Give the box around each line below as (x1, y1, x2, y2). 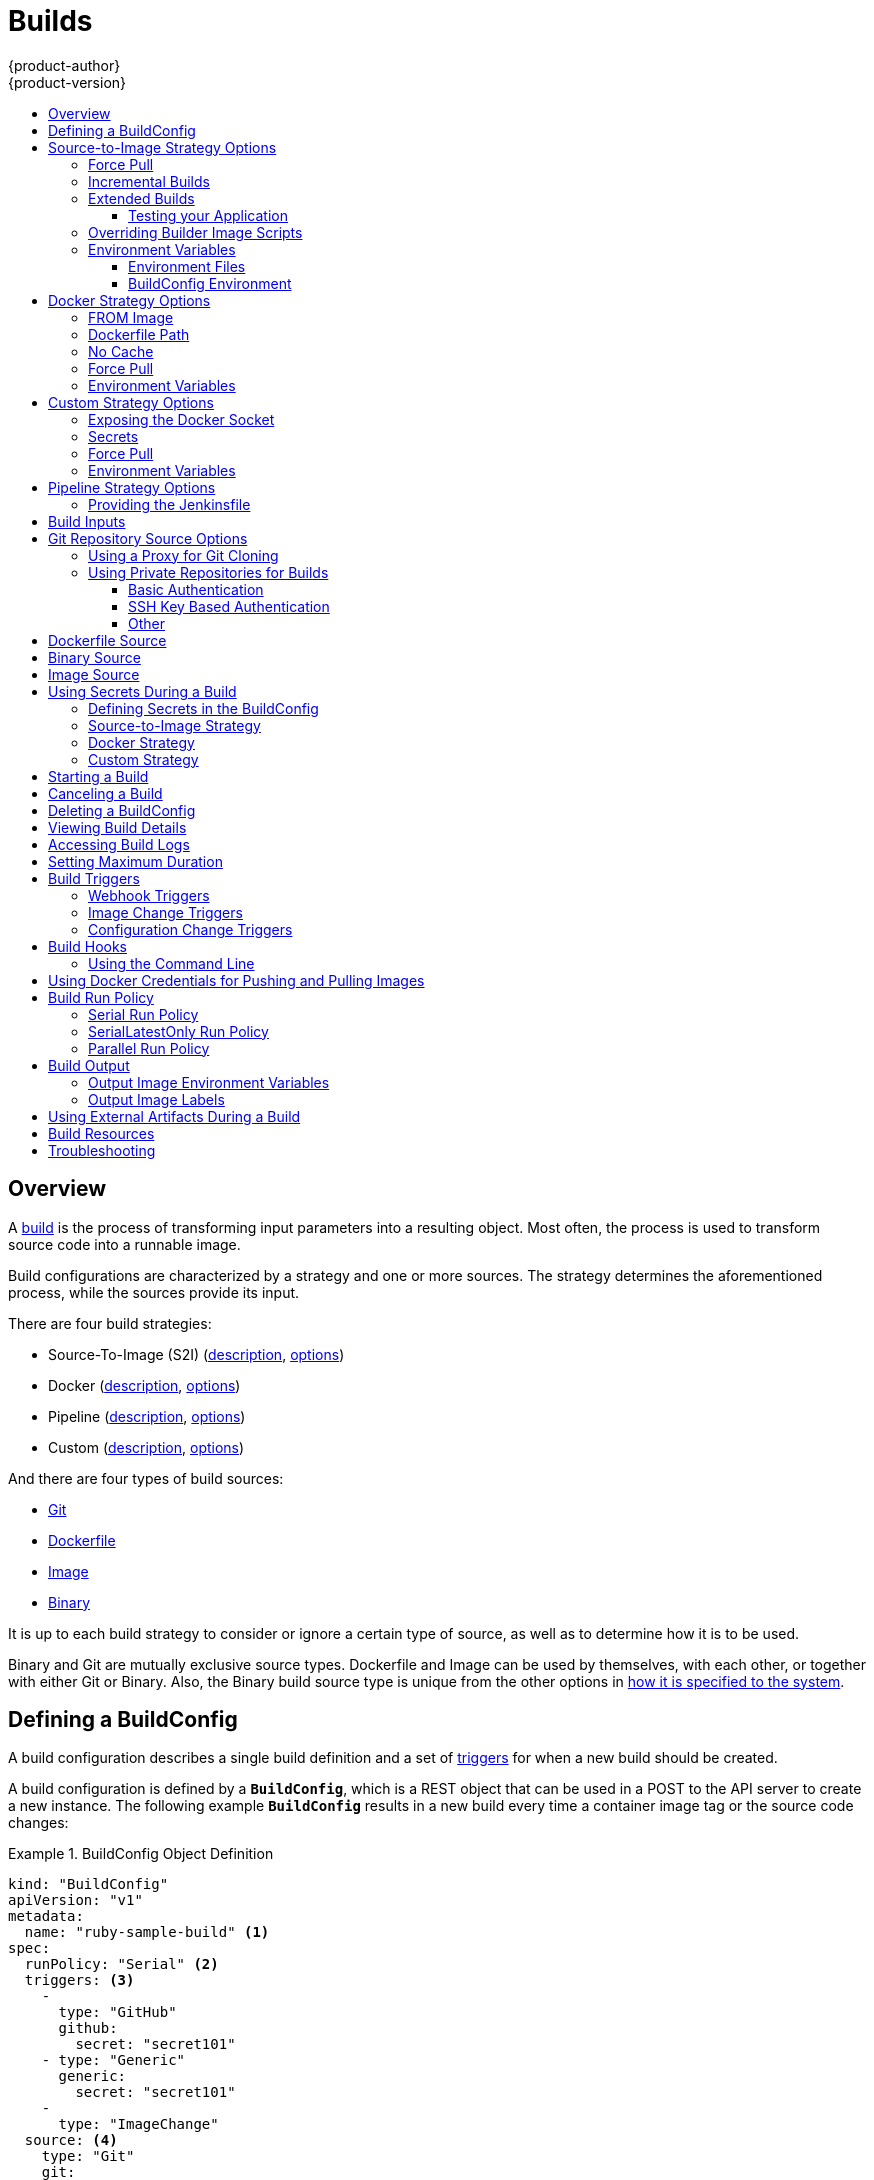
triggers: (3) (24, 1972, 135, 1989)
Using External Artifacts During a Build (48, 1107, 301, 1125)
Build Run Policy (48, 988, 154, 1006)
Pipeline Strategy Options (48, 478, 216, 496)
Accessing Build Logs (48, 835, 190, 853)
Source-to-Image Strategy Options (48, 138, 277, 156)
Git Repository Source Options (48, 529, 248, 547)
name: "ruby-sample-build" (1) (24, 1924, 270, 1941)
